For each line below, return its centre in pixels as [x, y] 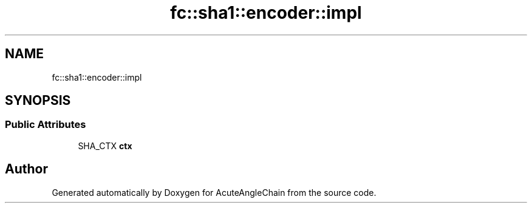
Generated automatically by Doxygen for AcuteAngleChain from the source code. [214, 192]
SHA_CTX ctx [105, 146]
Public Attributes [46, 125]
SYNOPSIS [38, 101]
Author [26, 169]
